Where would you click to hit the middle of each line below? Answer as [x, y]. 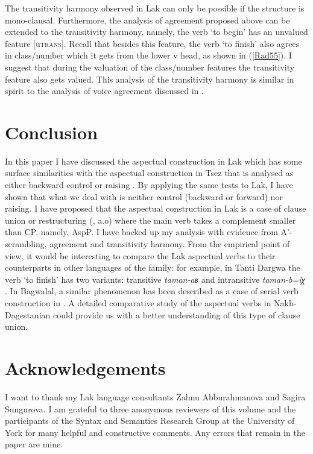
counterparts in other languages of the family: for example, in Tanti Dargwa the [153, 267]
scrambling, [26, 244]
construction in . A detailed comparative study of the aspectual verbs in [138, 303]
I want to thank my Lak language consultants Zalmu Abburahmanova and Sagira [155, 396]
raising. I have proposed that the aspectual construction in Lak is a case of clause [156, 208]
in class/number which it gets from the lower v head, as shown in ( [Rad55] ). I [148, 55]
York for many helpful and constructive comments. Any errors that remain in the [155, 432]
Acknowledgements [85, 367]
